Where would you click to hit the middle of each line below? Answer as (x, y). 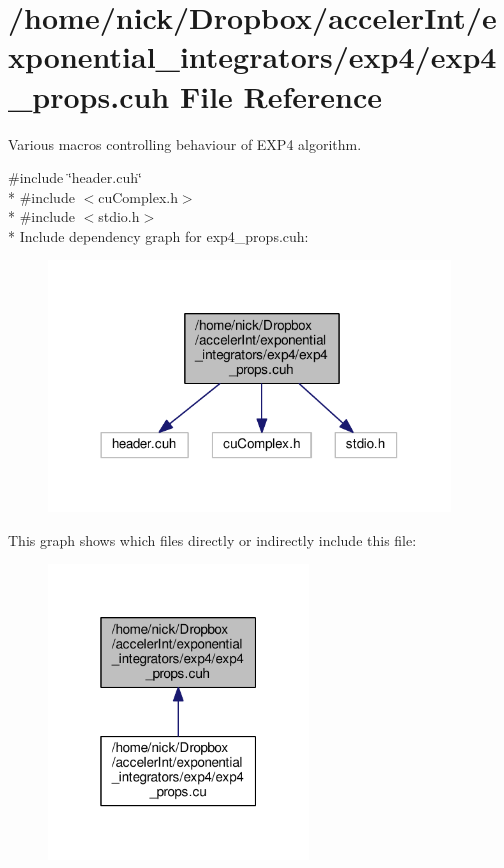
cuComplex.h (138, 196)
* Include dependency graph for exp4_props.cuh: (158, 235)
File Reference (281, 95)
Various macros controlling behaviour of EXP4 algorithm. (185, 143)
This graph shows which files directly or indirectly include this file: (212, 539)
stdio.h (119, 216)
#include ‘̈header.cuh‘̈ (75, 177)
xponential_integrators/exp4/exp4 (252, 56)
